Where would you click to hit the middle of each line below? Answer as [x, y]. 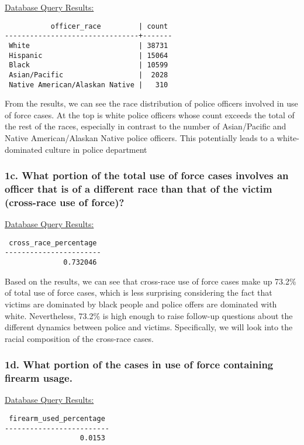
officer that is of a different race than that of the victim [139, 189]
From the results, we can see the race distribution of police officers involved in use [151, 103]
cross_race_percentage [53, 243]
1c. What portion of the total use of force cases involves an [147, 175]
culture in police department [96, 149]
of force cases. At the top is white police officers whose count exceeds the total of [150, 114]
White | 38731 [89, 45]
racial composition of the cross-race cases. [79, 338]
